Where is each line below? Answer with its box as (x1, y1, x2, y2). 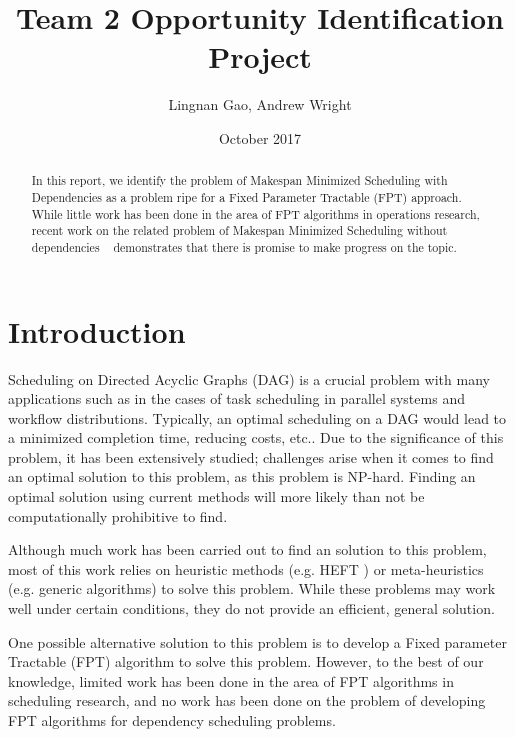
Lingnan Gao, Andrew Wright (168, 94, 352, 115)
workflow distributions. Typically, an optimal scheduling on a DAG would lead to (8, 407, 507, 428)
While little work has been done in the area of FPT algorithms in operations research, (31, 205, 480, 222)
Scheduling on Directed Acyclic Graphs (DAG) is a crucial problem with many (8, 368, 490, 389)
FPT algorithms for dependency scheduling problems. (8, 710, 336, 731)
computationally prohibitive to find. (8, 505, 228, 526)
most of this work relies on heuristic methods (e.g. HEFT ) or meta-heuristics (8, 558, 484, 579)
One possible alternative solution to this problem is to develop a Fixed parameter (8, 631, 507, 652)
